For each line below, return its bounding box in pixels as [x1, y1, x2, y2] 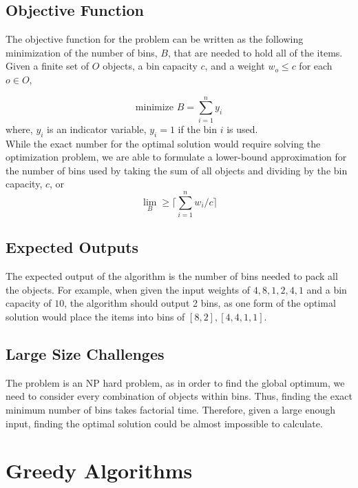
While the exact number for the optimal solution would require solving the [6, 136, 321, 150]
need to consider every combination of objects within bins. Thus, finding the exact [6, 389, 353, 403]
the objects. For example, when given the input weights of [6, 282, 251, 296]
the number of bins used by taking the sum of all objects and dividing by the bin [6, 163, 348, 177]
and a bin [306, 282, 347, 296]
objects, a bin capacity [103, 59, 198, 73]
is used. [227, 121, 258, 136]
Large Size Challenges [6, 343, 165, 364]
